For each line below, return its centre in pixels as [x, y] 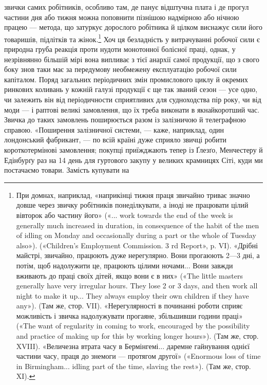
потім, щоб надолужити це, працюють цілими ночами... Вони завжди [125, 265]
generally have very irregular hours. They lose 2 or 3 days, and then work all [137, 286]
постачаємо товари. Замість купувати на [67, 170]
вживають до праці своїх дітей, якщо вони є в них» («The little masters [129, 275]
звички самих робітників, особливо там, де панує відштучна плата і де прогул [127, 7]
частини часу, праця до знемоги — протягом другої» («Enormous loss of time [138, 356]
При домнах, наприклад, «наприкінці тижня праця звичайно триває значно [133, 195]
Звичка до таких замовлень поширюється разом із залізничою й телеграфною [125, 120]
